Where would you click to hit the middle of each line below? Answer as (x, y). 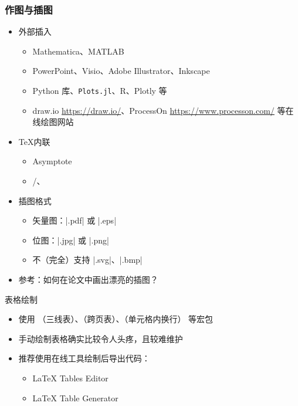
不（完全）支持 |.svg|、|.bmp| (87, 260)
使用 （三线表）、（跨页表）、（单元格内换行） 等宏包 (116, 319)
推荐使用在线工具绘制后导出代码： (84, 358)
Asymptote (52, 161)
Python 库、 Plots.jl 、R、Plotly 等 (100, 90)
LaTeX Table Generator (75, 397)
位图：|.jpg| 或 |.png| (71, 240)
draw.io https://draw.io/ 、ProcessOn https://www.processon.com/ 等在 (163, 110)
